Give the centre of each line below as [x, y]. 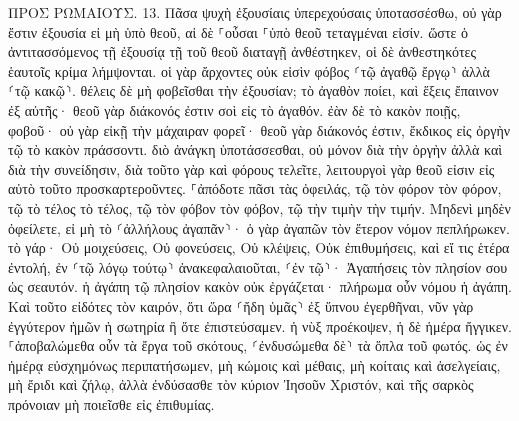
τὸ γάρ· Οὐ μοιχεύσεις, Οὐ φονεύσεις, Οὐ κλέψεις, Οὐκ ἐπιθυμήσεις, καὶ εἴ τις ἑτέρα [259, 247]
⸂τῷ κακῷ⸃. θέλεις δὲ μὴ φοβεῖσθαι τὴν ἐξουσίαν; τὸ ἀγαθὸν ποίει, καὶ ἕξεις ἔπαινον [253, 90]
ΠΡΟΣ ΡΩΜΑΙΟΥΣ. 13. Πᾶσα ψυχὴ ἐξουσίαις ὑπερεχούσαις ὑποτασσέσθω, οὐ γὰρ [255, 12]
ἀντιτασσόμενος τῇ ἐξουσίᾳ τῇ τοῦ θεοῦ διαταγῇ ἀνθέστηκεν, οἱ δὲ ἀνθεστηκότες [242, 51]
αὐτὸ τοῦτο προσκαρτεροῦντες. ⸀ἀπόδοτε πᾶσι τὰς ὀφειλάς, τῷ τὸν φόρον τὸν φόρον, [255, 188]
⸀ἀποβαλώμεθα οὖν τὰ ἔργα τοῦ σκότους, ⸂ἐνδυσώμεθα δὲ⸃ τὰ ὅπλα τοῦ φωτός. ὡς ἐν [258, 345]
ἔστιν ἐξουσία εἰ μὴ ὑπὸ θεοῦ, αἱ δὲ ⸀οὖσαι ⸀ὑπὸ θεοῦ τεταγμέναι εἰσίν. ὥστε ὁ [238, 31]
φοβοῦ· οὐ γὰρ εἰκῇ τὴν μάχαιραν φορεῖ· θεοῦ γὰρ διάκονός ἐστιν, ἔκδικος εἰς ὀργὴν [259, 129]
